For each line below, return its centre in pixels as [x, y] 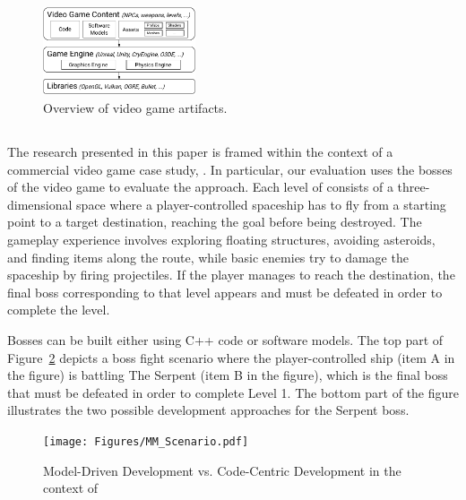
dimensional [40, 204]
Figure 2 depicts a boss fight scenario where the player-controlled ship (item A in [231, 357]
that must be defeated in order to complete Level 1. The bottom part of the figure [233, 392]
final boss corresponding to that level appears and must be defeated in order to [225, 292]
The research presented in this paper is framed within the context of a [200, 151]
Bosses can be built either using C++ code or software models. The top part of [225, 339]
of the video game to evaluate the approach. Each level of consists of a [200, 187]
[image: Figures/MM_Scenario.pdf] [146, 441]
